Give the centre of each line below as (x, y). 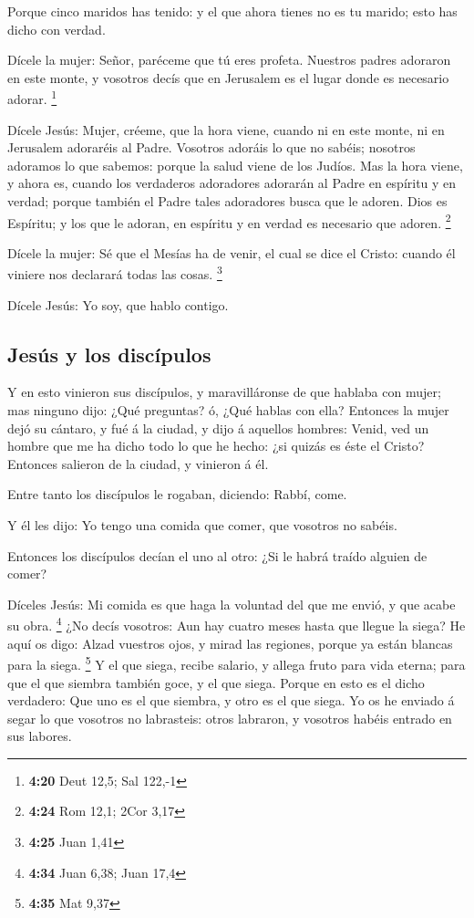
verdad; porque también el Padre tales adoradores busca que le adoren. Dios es (227, 201)
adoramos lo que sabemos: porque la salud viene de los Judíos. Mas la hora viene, (235, 165)
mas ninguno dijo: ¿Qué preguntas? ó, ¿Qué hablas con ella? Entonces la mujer (228, 410)
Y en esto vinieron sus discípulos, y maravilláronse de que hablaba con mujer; (224, 392)
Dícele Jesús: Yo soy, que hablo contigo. (118, 304)
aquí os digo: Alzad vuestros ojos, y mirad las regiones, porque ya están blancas (230, 643)
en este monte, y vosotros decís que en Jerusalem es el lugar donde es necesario (228, 77)
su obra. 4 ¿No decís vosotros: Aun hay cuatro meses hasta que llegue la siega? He (237, 624)
